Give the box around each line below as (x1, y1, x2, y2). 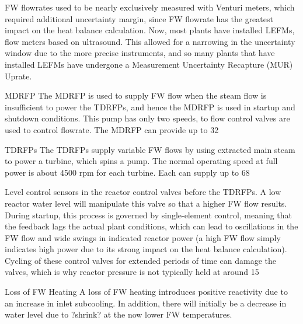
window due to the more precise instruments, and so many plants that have (5, 47, 275, 59)
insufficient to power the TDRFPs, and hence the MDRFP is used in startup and (5, 100, 295, 113)
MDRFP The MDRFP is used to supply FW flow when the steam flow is (5, 89, 267, 102)
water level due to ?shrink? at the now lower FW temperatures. (5, 308, 232, 320)
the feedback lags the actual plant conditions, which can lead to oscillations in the (5, 220, 298, 232)
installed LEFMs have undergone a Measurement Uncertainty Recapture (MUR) (5, 58, 293, 70)
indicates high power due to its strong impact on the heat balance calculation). (5, 243, 287, 255)
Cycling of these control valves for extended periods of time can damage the (5, 254, 277, 266)
